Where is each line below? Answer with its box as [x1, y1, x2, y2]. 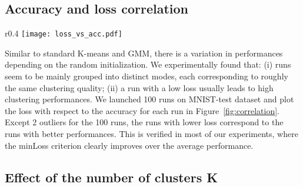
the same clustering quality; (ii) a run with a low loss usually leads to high [5, 81, 274, 93]
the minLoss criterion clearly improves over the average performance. [5, 139, 254, 151]
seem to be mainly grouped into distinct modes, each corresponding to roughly [5, 70, 288, 82]
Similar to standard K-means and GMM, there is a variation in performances [5, 46, 283, 59]
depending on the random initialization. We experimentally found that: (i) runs [5, 58, 291, 71]
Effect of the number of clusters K [5, 168, 218, 186]
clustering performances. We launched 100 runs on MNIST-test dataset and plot [5, 93, 294, 105]
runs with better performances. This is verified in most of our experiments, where [5, 128, 298, 140]
